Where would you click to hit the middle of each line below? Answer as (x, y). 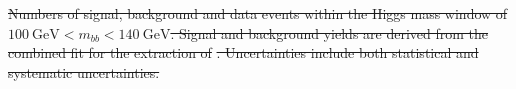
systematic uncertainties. (84, 71)
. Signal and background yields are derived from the (329, 32)
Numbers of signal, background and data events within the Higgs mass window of (258, 13)
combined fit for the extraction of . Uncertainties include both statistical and (243, 52)
